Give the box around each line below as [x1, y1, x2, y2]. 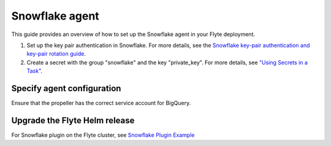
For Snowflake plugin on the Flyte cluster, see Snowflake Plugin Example [11, 131, 195, 139]
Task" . [26, 67, 43, 75]
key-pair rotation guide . [26, 50, 86, 57]
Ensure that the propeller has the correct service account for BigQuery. [11, 100, 191, 107]
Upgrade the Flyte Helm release [11, 115, 135, 125]
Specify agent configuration [11, 83, 121, 93]
